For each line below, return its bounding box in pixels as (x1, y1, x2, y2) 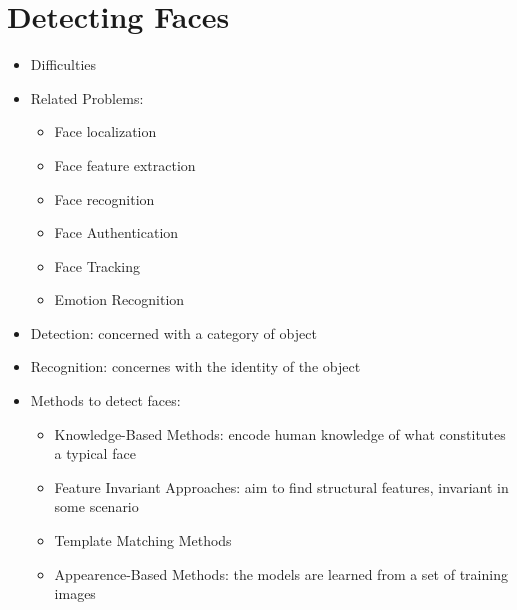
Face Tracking (54, 255, 140, 276)
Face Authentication (54, 222, 179, 243)
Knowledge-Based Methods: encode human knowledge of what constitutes (54, 423, 506, 444)
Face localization (54, 121, 157, 142)
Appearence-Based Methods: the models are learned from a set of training (54, 563, 508, 584)
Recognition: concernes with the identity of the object (30, 356, 361, 377)
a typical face (54, 443, 136, 464)
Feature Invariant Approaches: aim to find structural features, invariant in (54, 476, 509, 497)
